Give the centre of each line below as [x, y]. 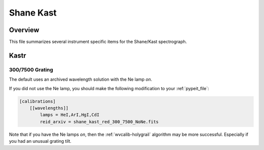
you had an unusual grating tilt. [40, 141]
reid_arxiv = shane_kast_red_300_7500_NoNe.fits [99, 122]
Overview [24, 30]
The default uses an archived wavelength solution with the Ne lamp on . [81, 79]
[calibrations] [37, 101]
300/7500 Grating [31, 70]
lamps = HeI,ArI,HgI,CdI [70, 115]
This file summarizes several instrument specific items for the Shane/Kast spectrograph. [98, 42]
